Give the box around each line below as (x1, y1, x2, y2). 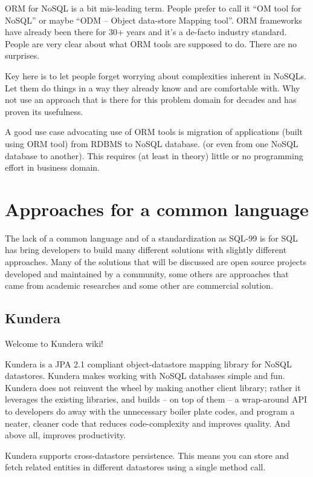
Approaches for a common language (5, 196, 309, 221)
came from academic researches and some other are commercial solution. (5, 279, 273, 292)
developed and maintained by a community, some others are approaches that (5, 267, 289, 280)
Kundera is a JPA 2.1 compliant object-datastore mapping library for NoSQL (5, 357, 292, 370)
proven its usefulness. (5, 105, 83, 117)
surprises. (5, 49, 40, 62)
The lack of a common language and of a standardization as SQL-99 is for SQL (5, 231, 298, 244)
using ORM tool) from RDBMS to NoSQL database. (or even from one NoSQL (5, 137, 298, 150)
